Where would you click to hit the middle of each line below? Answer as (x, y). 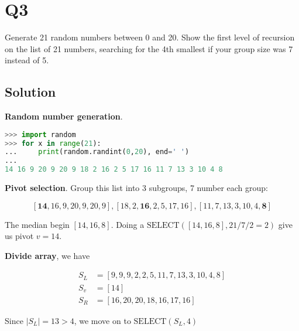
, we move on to (102, 320)
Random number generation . (64, 116)
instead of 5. (27, 60)
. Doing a (128, 224)
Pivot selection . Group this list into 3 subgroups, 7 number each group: (136, 188)
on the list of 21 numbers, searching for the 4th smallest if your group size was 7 (149, 48)
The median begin (37, 224)
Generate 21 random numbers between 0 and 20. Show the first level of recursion (150, 37)
